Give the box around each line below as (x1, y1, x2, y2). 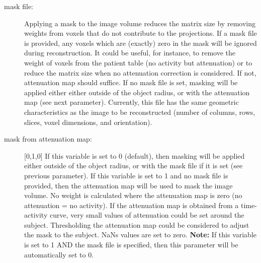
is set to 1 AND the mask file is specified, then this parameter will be (24, 239, 238, 250)
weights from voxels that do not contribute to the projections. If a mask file (24, 28, 257, 38)
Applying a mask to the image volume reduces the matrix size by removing (24, 18, 255, 28)
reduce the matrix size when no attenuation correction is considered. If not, (24, 67, 256, 78)
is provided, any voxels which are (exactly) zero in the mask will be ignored (24, 37, 257, 48)
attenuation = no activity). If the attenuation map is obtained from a (24, 200, 239, 210)
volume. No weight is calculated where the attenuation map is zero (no (24, 190, 242, 201)
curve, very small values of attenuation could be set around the (49, 210, 244, 220)
